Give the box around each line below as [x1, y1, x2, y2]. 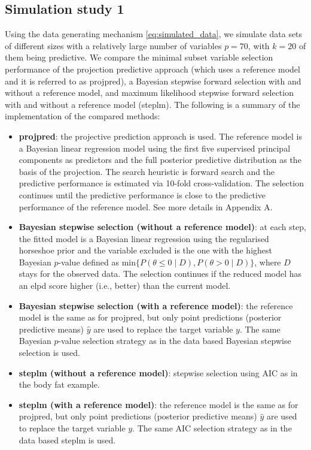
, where [254, 255, 281, 268]
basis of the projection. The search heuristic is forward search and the [19, 165, 275, 177]
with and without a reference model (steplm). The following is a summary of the [5, 98, 300, 110]
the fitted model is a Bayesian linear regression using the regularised [19, 232, 269, 244]
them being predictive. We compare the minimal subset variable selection [5, 51, 273, 64]
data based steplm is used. [19, 433, 116, 446]
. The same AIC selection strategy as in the [132, 422, 292, 434]
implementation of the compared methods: [5, 110, 160, 122]
